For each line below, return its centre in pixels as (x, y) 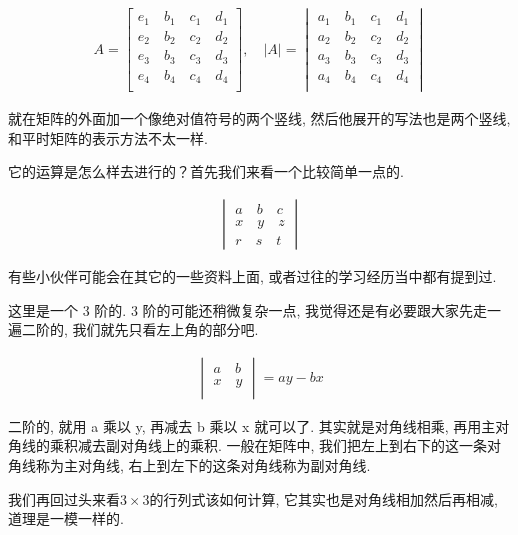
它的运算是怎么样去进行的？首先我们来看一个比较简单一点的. (206, 171)
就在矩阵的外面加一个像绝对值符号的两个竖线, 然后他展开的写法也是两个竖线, (259, 118)
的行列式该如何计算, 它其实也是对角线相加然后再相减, (324, 498)
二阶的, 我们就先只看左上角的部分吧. (140, 329)
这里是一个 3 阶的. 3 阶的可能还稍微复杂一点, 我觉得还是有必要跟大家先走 (248, 309)
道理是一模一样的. (66, 518)
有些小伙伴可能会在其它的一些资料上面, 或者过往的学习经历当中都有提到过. (252, 275)
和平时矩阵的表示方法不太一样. (108, 137)
